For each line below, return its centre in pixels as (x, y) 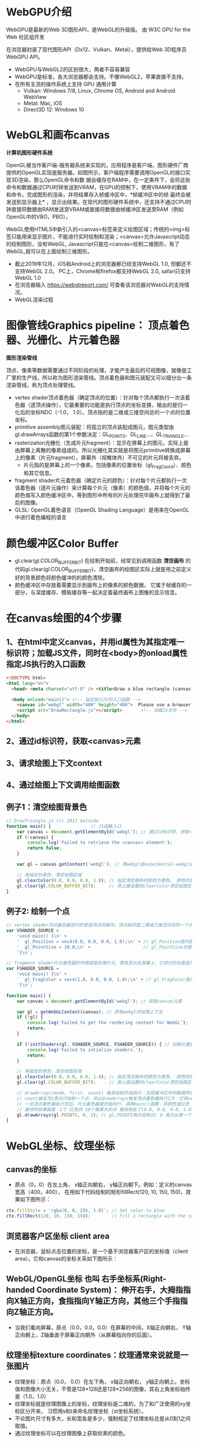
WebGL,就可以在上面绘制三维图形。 (49, 251)
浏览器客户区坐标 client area (58, 1236)
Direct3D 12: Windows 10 (54, 109)
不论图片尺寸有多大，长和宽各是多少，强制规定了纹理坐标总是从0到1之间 (103, 1418)
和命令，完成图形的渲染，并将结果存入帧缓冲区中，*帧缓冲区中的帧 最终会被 (98, 194)
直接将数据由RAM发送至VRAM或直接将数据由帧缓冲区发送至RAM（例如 (97, 209)
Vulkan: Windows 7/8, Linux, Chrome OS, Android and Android (99, 90)
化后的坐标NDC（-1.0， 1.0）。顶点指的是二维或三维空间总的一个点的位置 (103, 412)
